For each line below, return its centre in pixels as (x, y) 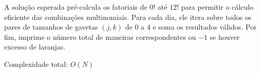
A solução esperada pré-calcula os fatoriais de (76, 7)
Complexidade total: (36, 64)
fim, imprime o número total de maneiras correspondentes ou (100, 36)
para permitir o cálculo (217, 7)
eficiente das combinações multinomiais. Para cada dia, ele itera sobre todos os (128, 17)
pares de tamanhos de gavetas (51, 27)
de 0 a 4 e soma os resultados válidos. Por (191, 27)
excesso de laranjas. (35, 47)
